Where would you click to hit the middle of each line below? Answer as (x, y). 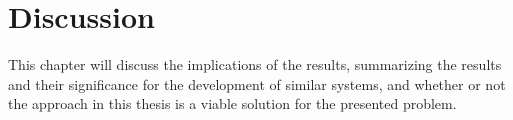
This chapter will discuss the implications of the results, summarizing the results (255, 64)
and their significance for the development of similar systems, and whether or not (257, 83)
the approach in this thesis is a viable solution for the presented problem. (232, 103)
